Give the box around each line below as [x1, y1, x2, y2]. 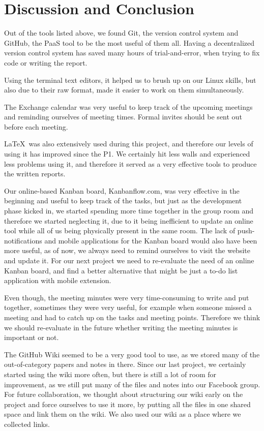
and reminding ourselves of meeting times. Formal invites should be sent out [4, 111, 242, 122]
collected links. [4, 418, 50, 429]
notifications [4, 235, 42, 245]
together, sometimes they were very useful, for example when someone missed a [4, 302, 252, 313]
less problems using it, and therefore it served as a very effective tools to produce [4, 158, 257, 169]
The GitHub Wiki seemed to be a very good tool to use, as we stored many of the [4, 349, 260, 359]
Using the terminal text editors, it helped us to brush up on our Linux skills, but [4, 74, 256, 85]
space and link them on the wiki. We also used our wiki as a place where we [4, 409, 241, 419]
